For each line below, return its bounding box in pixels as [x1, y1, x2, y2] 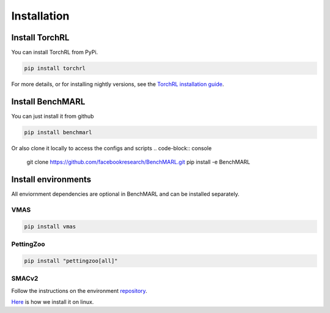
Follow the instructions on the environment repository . [11, 287, 148, 294]
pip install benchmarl [24, 129, 92, 135]
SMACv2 [11, 275, 38, 283]
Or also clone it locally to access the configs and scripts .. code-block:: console [11, 144, 212, 152]
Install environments [11, 174, 92, 185]
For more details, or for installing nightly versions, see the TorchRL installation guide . [11, 81, 224, 88]
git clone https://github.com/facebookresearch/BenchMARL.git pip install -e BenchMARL [26, 159, 251, 166]
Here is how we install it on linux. [11, 298, 94, 306]
